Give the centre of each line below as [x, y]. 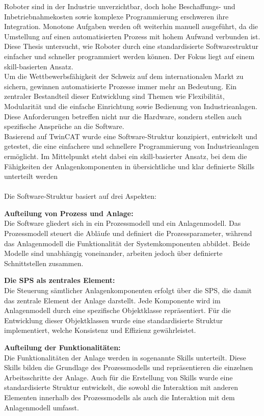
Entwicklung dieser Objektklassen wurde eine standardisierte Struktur [114, 320]
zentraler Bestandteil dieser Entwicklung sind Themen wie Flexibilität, [114, 96]
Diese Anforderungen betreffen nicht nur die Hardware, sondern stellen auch [123, 116]
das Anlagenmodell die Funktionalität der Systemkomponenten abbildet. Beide [127, 243]
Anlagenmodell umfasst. [42, 407]
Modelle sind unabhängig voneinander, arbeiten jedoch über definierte [113, 253]
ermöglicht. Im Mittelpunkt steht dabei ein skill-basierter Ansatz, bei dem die [126, 156]
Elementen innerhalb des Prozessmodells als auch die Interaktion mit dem [120, 397]
